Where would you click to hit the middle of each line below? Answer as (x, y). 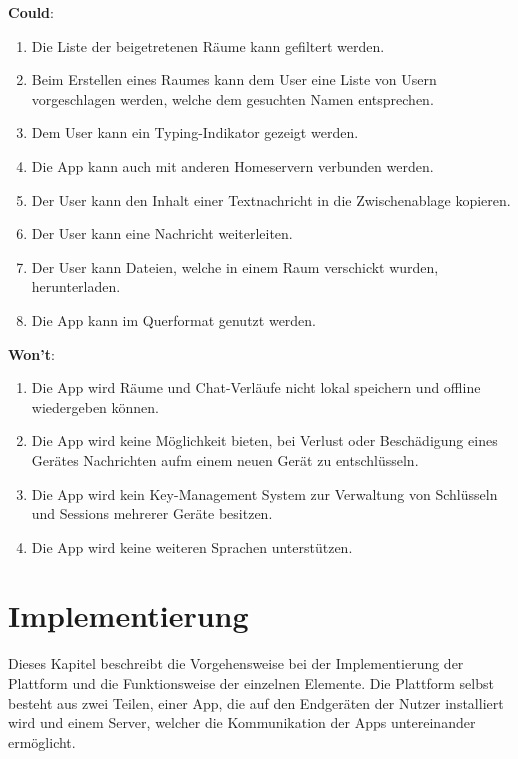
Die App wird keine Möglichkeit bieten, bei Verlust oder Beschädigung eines (264, 440)
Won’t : (31, 353)
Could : (31, 12)
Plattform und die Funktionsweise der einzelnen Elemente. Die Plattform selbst (251, 683)
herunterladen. (76, 286)
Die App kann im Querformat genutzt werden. (174, 319)
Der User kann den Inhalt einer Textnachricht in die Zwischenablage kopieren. (271, 199)
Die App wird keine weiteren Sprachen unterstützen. (192, 546)
